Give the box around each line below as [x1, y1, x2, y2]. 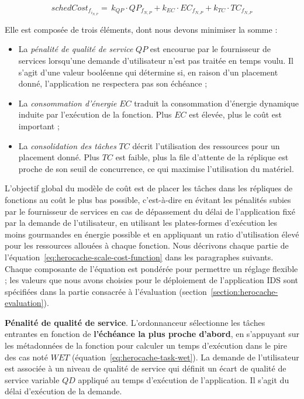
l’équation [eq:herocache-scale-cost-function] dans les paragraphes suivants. [5, 250, 274, 263]
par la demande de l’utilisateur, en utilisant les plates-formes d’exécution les [5, 216, 278, 229]
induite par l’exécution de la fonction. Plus [18, 108, 172, 121]
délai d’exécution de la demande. [5, 385, 122, 397]
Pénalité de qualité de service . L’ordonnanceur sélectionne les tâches [5, 316, 265, 328]
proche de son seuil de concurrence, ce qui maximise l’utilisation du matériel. [18, 162, 294, 174]
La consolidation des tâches [18, 139, 116, 152]
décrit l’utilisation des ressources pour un [132, 139, 280, 152]
